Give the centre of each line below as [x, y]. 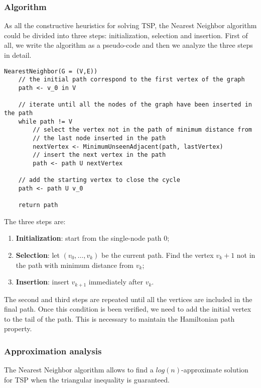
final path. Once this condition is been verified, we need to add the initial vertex [128, 309]
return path [38, 205]
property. [18, 328]
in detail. [18, 55]
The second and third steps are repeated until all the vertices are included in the [128, 299]
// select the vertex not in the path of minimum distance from [142, 130]
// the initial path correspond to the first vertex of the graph [132, 80]
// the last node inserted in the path [99, 138]
